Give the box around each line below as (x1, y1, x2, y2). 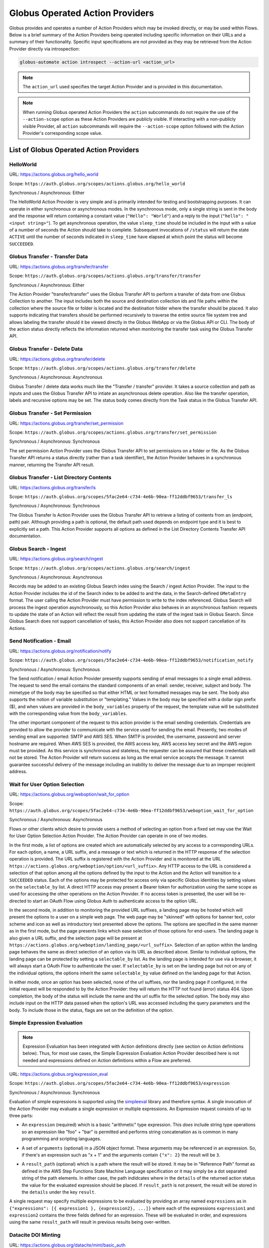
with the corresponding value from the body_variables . (9, 710, 128, 716)
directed (9, 898, 27, 904)
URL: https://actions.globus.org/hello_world (9, 171, 99, 177)
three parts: (9, 1113, 33, 1119)
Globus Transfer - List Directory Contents (9, 474, 112, 481)
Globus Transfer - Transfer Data (9, 253, 88, 260)
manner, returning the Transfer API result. (9, 462, 95, 468)
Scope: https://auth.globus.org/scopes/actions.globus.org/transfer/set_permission (9, 429, 217, 435)
